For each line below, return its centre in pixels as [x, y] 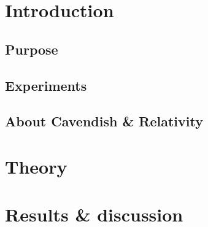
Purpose [32, 49]
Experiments [46, 85]
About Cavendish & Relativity [104, 121]
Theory [36, 166]
